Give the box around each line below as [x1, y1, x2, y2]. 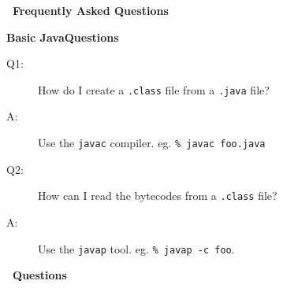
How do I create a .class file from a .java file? [38, 81, 270, 98]
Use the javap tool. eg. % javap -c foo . [38, 240, 235, 257]
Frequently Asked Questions [13, 2, 169, 18]
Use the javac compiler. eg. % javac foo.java [38, 135, 266, 151]
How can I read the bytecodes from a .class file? [38, 187, 277, 204]
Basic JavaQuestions [6, 28, 119, 45]
